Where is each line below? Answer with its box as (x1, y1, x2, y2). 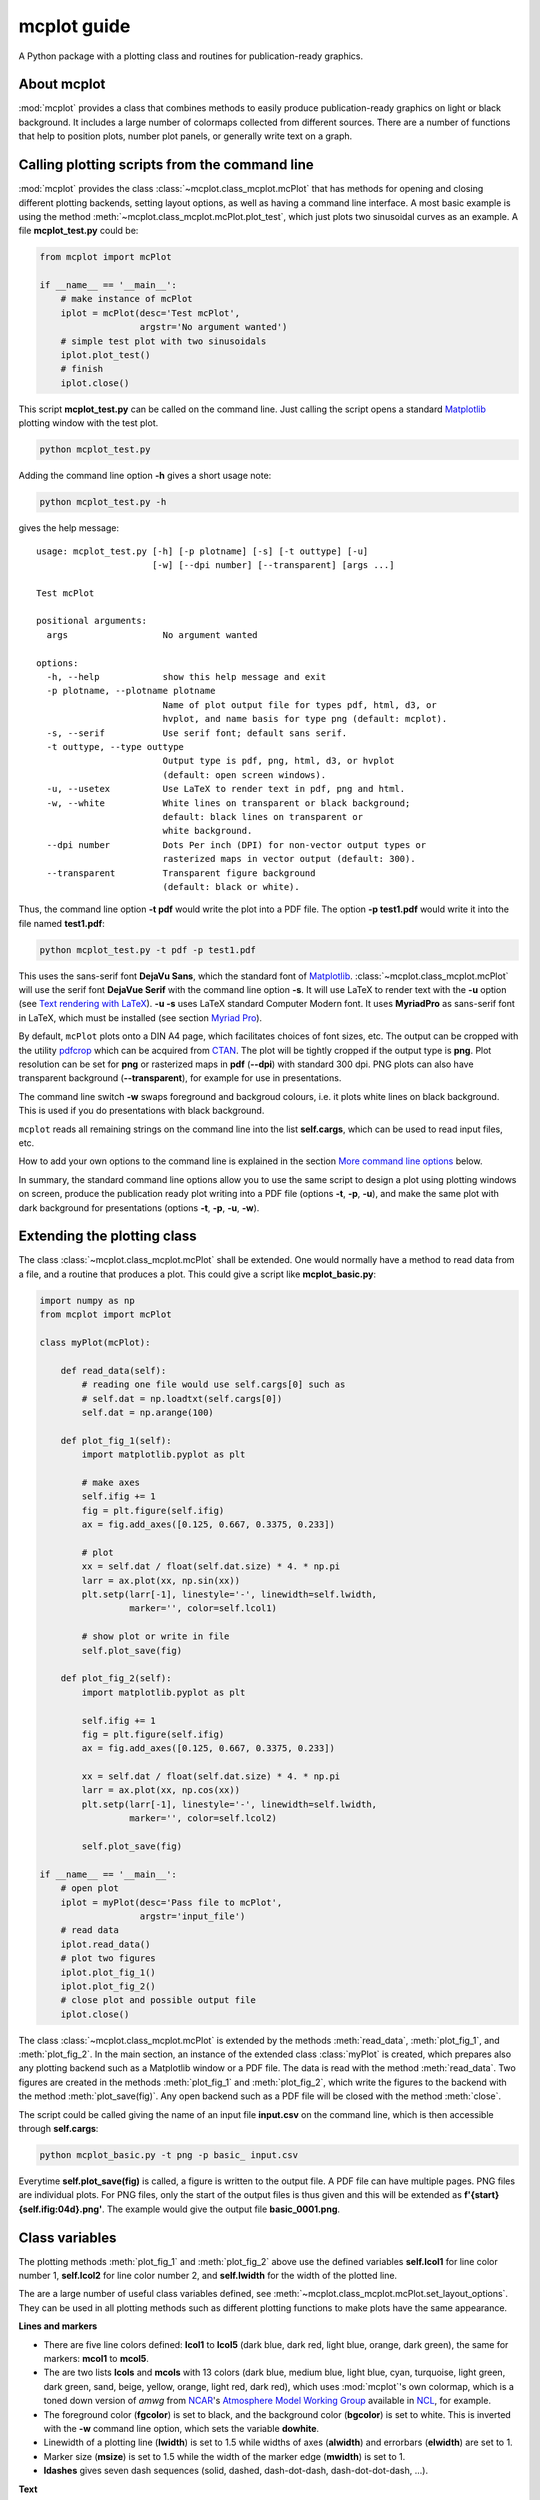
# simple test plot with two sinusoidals (60, 335, 267, 347)
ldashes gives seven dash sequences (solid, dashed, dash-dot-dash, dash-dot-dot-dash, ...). (43, 2465, 429, 2477)
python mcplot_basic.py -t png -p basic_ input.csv (39, 2150, 299, 2161)
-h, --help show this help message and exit (46, 671, 327, 683)
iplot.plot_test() (60, 350, 151, 361)
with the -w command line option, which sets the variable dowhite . (43, 2422, 320, 2434)
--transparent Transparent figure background (46, 867, 316, 879)
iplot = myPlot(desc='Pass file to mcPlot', (60, 1896, 283, 1908)
